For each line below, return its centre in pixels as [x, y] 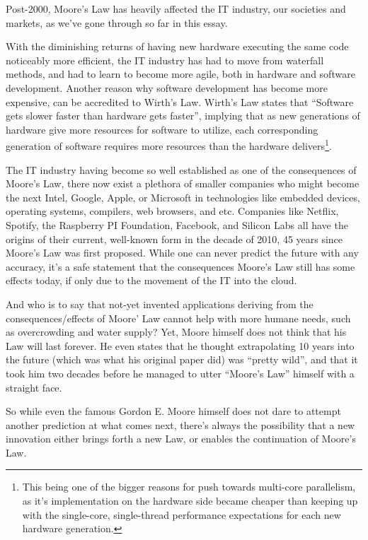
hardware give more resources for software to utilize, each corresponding [162, 129]
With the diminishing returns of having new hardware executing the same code [177, 46]
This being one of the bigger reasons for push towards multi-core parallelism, [189, 487]
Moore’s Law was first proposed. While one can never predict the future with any [182, 253]
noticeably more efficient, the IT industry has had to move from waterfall [165, 60]
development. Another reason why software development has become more [167, 87]
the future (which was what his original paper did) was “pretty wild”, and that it [182, 359]
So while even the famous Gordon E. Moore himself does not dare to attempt [173, 411]
